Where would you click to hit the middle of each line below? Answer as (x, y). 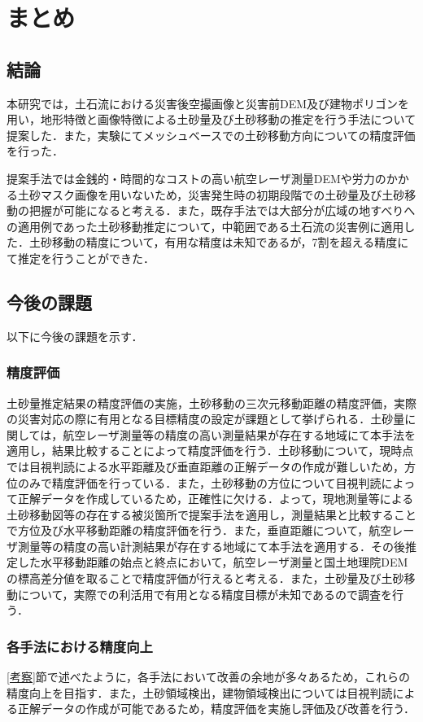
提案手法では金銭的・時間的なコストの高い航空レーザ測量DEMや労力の (196, 178)
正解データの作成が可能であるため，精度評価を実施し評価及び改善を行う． (216, 709)
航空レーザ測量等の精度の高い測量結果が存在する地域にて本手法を (240, 434)
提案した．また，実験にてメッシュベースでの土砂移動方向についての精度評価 (211, 135)
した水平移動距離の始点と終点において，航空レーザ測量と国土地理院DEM (213, 562)
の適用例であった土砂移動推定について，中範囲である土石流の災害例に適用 (205, 226)
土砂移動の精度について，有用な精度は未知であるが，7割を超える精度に (219, 242)
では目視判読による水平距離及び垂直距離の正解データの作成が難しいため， (205, 466)
